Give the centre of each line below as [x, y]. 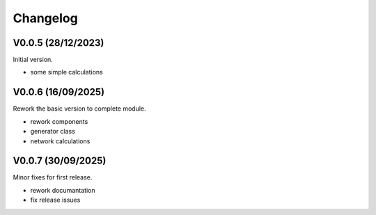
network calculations [60, 141]
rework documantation [63, 190]
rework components [59, 121]
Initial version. [33, 60]
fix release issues [55, 200]
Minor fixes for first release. [53, 177]
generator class [53, 132]
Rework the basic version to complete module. [79, 109]
